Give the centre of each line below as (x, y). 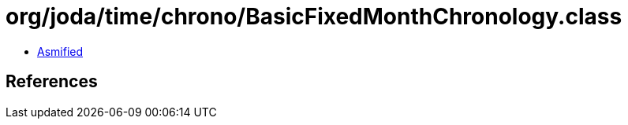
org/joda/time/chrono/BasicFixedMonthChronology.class (314, 17)
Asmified (60, 51)
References (52, 82)
